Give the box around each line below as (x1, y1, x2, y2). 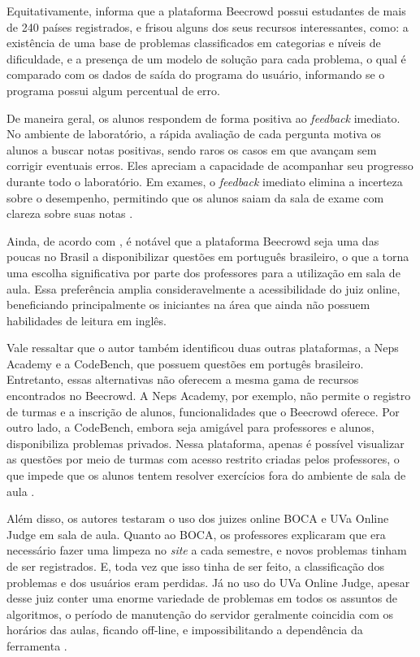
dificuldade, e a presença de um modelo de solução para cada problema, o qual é (6, 50, 406, 67)
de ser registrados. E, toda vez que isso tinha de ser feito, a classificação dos (6, 558, 384, 574)
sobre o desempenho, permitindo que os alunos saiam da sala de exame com (6, 189, 384, 206)
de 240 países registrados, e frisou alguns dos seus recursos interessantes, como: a (6, 18, 409, 35)
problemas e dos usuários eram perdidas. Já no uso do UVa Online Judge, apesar (6, 573, 410, 590)
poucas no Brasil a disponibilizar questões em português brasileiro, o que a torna (6, 248, 409, 265)
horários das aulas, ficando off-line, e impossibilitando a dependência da (6, 621, 363, 638)
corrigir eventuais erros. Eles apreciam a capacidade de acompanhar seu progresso (6, 157, 414, 174)
